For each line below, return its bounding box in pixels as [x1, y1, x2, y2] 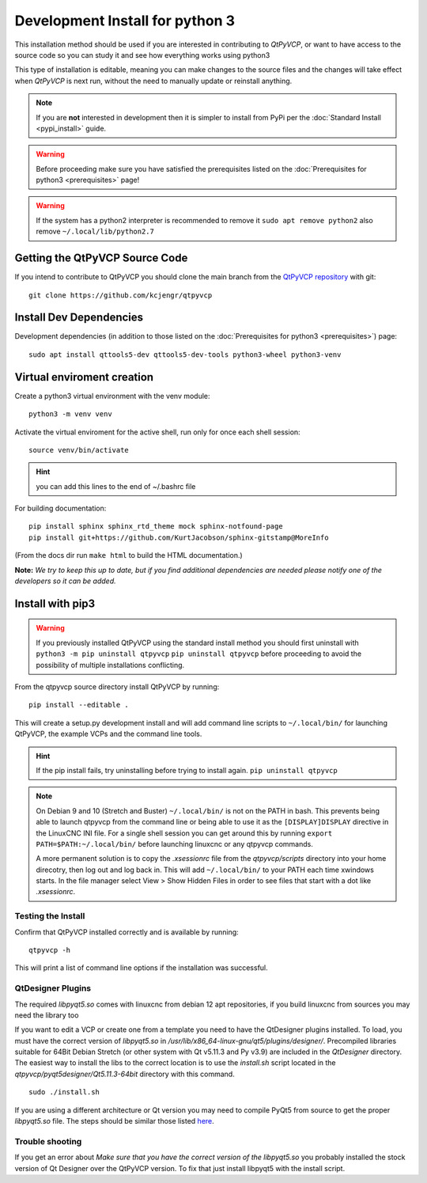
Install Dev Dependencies [14, 311, 144, 324]
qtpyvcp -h [28, 946, 71, 954]
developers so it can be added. [14, 576, 116, 586]
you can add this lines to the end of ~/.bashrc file [36, 481, 196, 491]
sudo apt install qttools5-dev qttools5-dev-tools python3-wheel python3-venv [28, 350, 342, 359]
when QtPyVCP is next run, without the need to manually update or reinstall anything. [14, 76, 293, 85]
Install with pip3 [14, 597, 96, 610]
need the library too [14, 1010, 79, 1020]
